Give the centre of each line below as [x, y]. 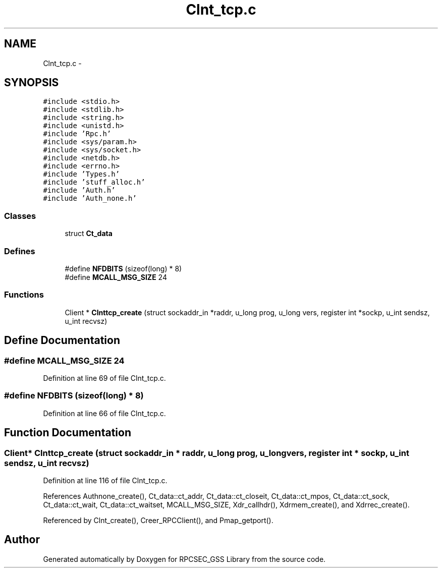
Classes [20, 216]
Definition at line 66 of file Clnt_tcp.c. [104, 413]
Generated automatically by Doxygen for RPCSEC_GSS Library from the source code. [184, 559]
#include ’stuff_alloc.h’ [94, 182]
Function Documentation [68, 433]
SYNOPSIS [32, 83]
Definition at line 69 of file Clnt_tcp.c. [104, 378]
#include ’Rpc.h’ [77, 134]
